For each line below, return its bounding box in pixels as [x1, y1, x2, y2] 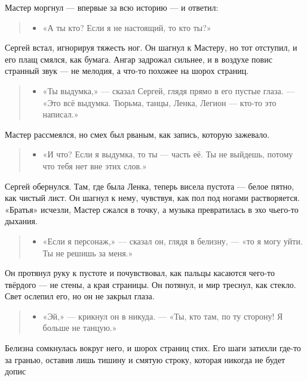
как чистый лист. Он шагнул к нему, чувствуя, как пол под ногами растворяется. [5, 191, 300, 204]
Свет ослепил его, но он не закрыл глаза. [5, 290, 155, 302]
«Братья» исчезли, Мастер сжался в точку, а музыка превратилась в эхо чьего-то [5, 203, 299, 215]
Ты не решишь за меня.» [42, 246, 133, 259]
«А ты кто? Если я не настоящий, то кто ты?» [42, 21, 211, 33]
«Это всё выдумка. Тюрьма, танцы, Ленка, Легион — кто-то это [42, 96, 277, 109]
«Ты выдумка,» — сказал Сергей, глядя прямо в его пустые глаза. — [42, 84, 295, 97]
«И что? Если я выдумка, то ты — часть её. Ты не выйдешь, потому [42, 148, 293, 160]
